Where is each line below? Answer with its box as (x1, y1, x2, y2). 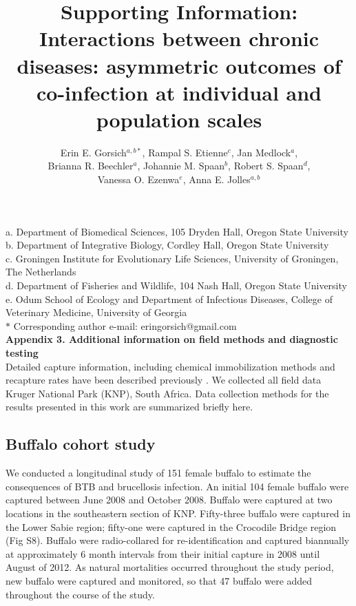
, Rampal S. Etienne (142, 145, 228, 159)
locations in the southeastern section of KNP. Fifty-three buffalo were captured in (6, 505, 350, 520)
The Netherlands (6, 264, 76, 279)
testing (6, 346, 39, 359)
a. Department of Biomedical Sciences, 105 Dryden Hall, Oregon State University (6, 224, 348, 238)
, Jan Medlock (231, 145, 291, 159)
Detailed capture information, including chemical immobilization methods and (6, 359, 335, 373)
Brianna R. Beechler (48, 158, 134, 173)
